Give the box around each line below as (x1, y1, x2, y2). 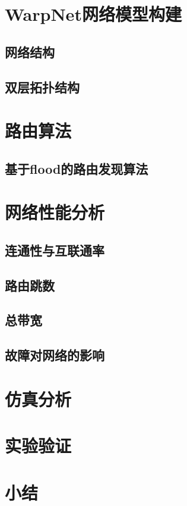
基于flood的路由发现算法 (5, 159, 148, 177)
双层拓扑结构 (5, 77, 80, 96)
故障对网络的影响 (5, 346, 104, 364)
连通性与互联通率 (5, 240, 104, 259)
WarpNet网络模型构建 (5, 2, 182, 26)
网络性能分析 (5, 200, 105, 224)
